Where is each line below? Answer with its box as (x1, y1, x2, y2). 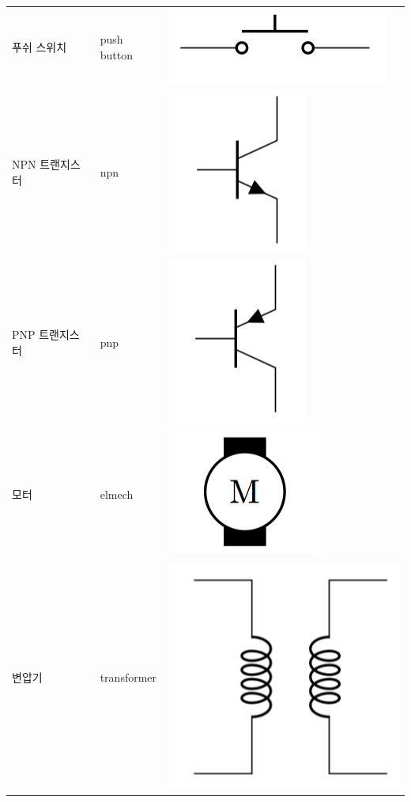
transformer (100, 668, 157, 685)
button (100, 47, 133, 63)
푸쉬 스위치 (12, 39, 67, 55)
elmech (100, 485, 134, 502)
